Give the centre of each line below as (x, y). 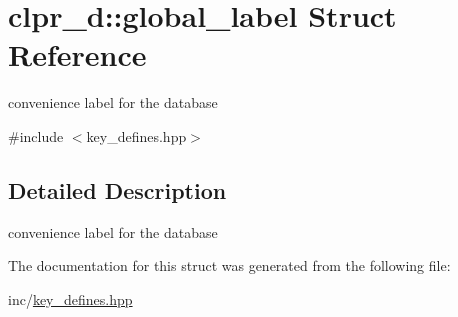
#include (36, 135)
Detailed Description (117, 189)
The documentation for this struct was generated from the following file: (229, 265)
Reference (77, 54)
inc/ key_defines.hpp (70, 298)
